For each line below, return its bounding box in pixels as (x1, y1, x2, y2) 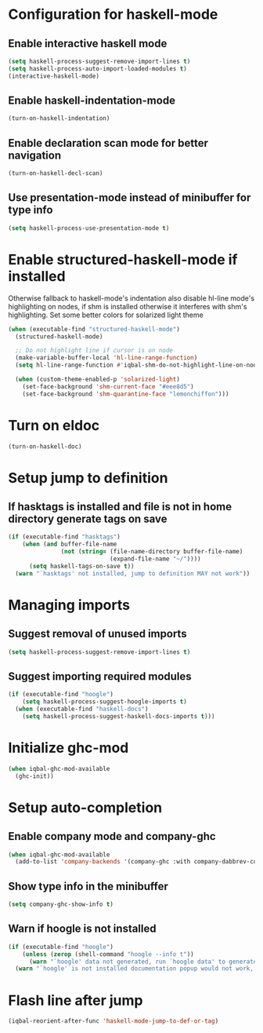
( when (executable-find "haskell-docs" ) (15, 705, 149, 714)
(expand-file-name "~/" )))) (109, 555, 201, 563)
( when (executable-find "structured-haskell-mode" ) (8, 325, 180, 333)
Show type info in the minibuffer (8, 879, 168, 892)
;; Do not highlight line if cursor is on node (15, 347, 174, 355)
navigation (8, 148, 61, 162)
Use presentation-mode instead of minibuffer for (8, 191, 251, 205)
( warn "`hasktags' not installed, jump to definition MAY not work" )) (15, 569, 250, 578)
